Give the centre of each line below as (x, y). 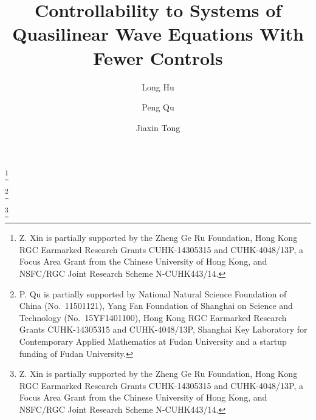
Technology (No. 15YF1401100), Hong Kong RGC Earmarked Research (153, 317)
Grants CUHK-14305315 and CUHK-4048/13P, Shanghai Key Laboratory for (163, 329)
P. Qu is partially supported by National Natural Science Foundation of (153, 293)
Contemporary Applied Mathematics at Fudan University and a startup (153, 341)
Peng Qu (158, 107)
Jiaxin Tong (158, 127)
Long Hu (158, 86)
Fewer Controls (158, 57)
